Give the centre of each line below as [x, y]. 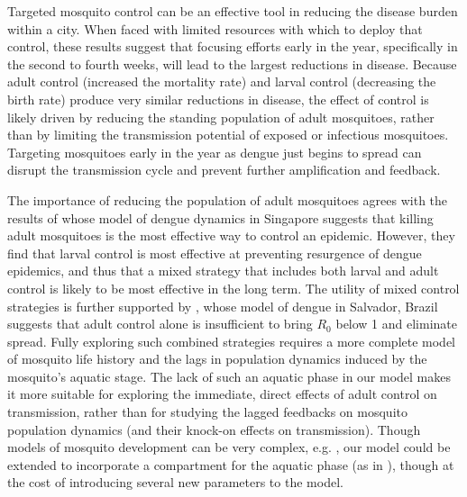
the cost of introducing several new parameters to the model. [175, 482]
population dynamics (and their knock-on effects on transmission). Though [214, 429]
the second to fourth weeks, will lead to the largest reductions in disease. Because [232, 63]
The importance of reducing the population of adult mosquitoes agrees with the [228, 199]
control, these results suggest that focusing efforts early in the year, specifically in [233, 46]
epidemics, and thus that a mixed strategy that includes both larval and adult [223, 271]
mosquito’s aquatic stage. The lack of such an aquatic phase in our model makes [229, 376]
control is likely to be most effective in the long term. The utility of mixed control [233, 288]
